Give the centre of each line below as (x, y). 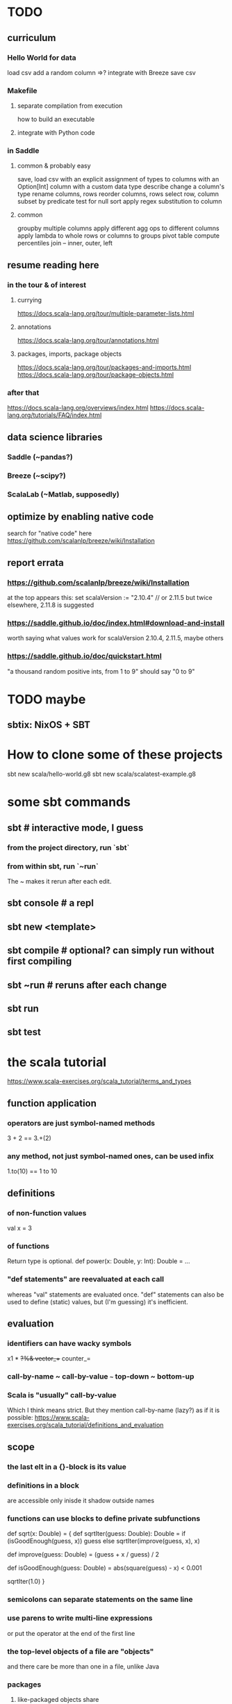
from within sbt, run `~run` (53, 866)
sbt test (24, 1032)
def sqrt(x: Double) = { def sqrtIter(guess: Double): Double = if (97, 1534)
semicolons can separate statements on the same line (100, 1600)
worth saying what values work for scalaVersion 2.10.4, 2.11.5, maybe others (115, 638)
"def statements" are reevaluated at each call (86, 1279)
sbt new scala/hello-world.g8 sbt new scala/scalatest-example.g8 (102, 774)
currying (30, 300)
